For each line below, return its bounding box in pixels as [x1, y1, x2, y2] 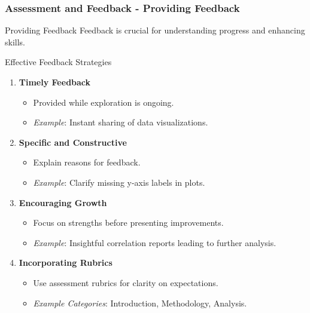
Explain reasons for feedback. [33, 156, 141, 168]
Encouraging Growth [19, 196, 107, 208]
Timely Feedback [19, 76, 91, 88]
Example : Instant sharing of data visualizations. [33, 116, 208, 128]
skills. [5, 35, 25, 48]
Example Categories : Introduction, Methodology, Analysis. [33, 296, 247, 309]
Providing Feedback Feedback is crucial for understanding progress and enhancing [5, 24, 305, 36]
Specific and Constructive [19, 136, 127, 148]
